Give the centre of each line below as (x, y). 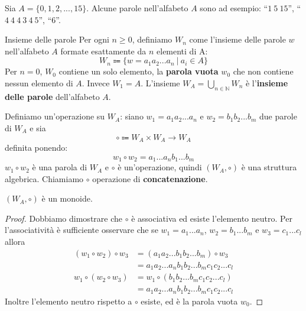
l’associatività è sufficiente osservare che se (82, 230)
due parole (278, 116)
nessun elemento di (39, 82)
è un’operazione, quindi (160, 167)
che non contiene (263, 71)
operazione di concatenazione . (150, 178)
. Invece (96, 82)
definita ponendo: (36, 147)
